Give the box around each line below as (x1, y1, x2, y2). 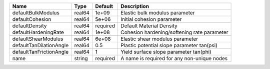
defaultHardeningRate (12, 29, 64, 36)
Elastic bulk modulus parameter (120, 9, 195, 16)
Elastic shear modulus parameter (120, 35, 198, 42)
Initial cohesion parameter (120, 16, 182, 22)
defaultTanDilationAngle (12, 42, 69, 49)
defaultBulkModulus (12, 9, 59, 16)
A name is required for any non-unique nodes (120, 55, 228, 62)
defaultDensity (12, 22, 47, 29)
